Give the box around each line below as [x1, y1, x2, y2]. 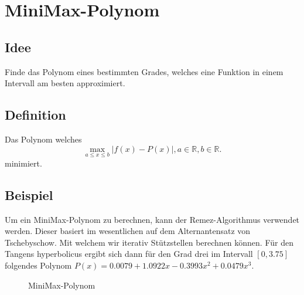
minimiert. [5, 157, 42, 169]
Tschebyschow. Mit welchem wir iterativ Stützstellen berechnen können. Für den [5, 236, 293, 248]
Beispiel [5, 185, 53, 204]
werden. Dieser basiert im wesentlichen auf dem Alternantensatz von [5, 225, 251, 237]
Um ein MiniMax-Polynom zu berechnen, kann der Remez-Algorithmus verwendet [5, 213, 300, 225]
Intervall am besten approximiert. [5, 77, 125, 89]
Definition [5, 106, 66, 124]
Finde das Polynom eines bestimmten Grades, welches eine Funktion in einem [5, 65, 283, 77]
